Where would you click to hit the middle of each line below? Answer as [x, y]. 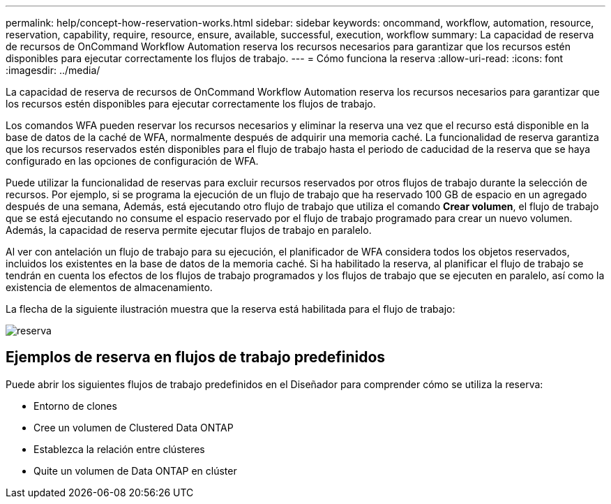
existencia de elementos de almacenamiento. [109, 287]
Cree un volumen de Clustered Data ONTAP [134, 427]
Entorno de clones [75, 406]
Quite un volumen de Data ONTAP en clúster [135, 470]
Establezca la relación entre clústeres [119, 449]
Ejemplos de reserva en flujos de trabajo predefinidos [196, 357]
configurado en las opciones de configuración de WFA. [132, 161]
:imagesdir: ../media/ [53, 70]
